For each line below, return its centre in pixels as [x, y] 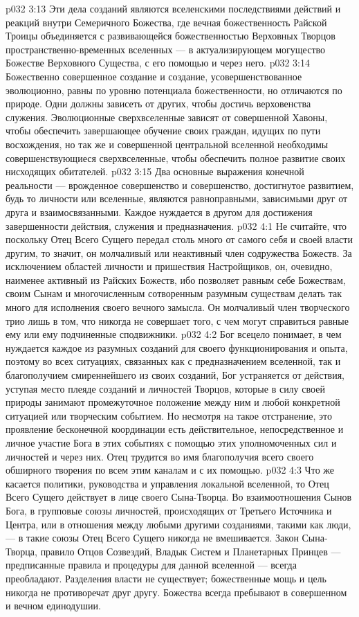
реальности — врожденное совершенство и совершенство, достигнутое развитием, [180, 185]
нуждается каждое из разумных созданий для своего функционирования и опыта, [177, 347]
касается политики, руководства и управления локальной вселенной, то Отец [167, 483]
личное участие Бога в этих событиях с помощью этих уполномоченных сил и [171, 442]
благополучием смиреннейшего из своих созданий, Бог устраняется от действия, [175, 375]
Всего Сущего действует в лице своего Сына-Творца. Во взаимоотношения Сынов [179, 497]
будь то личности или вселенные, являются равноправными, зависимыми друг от [177, 198]
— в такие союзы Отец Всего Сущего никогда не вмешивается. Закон [152, 538]
